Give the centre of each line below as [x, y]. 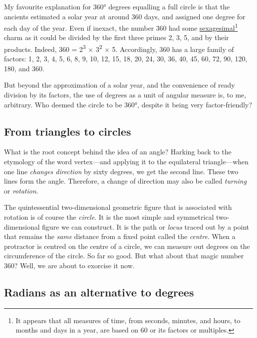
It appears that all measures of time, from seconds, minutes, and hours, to [128, 320]
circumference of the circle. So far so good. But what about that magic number [124, 256]
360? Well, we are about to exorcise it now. [69, 265]
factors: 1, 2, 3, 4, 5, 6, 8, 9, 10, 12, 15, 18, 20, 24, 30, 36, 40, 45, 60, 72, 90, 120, [126, 59]
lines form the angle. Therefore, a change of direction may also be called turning [125, 181]
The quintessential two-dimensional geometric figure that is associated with [118, 207]
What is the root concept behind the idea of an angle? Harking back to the [118, 152]
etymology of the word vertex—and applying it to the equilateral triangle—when [126, 162]
